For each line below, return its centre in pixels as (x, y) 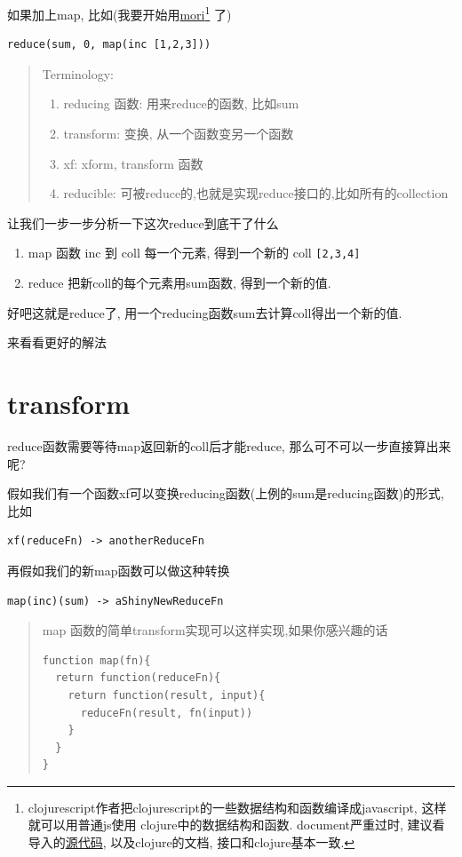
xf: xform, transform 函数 (133, 163)
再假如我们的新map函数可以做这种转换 (119, 570)
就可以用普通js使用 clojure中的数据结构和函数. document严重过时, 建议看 (236, 825)
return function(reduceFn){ (138, 678)
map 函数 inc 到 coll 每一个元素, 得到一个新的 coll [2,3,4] (194, 253)
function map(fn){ (96, 660)
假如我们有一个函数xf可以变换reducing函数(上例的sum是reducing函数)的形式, (226, 493)
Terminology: (78, 73)
